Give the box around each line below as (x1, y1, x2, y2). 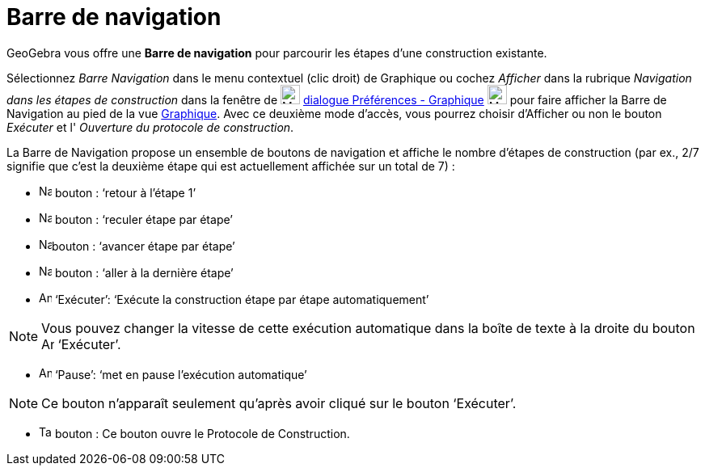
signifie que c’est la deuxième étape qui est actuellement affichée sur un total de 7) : (6, 158, 455, 173)
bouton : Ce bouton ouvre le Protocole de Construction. (54, 426, 350, 440)
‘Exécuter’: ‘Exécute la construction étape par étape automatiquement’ (54, 292, 429, 306)
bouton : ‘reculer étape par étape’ (54, 212, 233, 226)
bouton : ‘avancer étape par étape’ (52, 238, 235, 253)
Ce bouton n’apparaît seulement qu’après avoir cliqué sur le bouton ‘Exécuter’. (41, 394, 517, 411)
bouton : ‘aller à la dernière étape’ (54, 265, 234, 280)
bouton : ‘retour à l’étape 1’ (54, 185, 196, 200)
